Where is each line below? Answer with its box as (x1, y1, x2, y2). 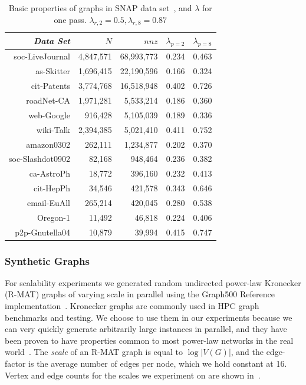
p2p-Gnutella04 (15, 225, 70, 238)
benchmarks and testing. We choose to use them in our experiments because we (5, 311, 292, 323)
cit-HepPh (33, 182, 70, 194)
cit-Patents (31, 79, 70, 92)
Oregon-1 (37, 211, 70, 223)
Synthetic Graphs (5, 253, 90, 268)
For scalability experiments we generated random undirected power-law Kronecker (5, 276, 301, 288)
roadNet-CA (26, 94, 70, 106)
